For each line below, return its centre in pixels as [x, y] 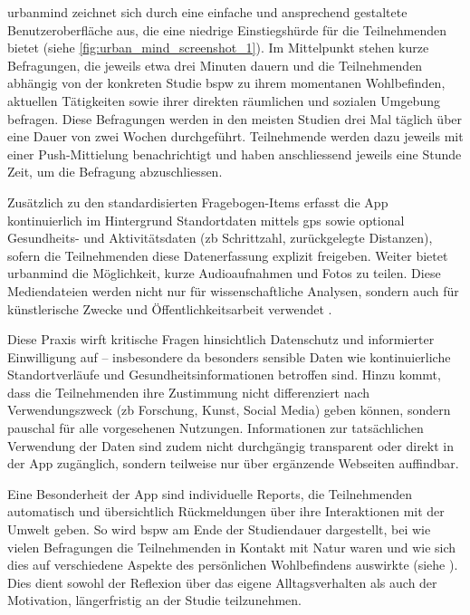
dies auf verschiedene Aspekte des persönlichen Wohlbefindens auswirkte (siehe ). [233, 565]
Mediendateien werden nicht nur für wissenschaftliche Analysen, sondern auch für [233, 290]
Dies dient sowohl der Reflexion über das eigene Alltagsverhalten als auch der [222, 582]
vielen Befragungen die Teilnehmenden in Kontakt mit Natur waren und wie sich [232, 547]
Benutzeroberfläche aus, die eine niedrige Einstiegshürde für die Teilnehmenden [227, 29]
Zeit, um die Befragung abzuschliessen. [115, 172]
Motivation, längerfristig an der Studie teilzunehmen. [154, 600]
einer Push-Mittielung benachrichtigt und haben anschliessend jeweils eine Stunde [235, 154]
